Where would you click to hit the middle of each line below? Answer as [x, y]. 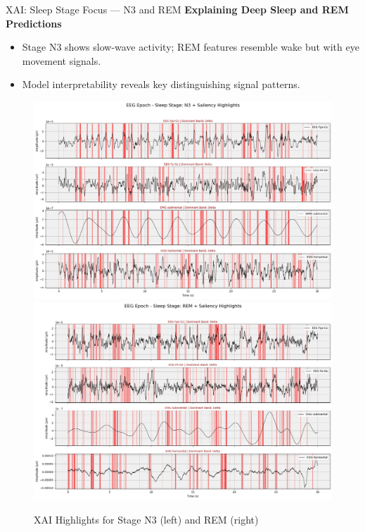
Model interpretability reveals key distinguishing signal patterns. [161, 84]
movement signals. [62, 60]
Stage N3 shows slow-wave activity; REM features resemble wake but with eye [191, 47]
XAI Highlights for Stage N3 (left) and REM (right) [146, 519]
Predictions [34, 23]
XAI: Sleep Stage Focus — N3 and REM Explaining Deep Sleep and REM [177, 9]
